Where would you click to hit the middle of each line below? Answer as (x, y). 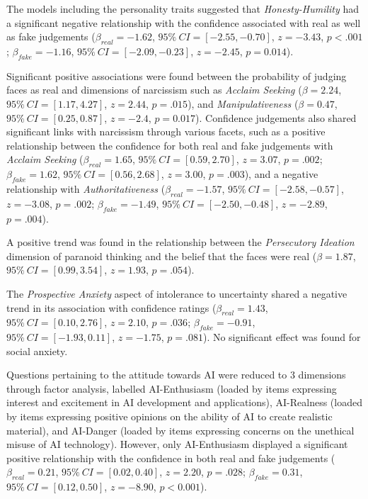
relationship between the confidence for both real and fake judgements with (170, 145)
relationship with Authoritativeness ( (86, 188)
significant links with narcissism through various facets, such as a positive (166, 131)
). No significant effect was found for (282, 337)
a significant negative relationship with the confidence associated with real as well (184, 22)
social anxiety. (37, 351)
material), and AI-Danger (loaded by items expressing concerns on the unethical (180, 430)
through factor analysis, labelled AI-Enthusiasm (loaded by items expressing (172, 388)
